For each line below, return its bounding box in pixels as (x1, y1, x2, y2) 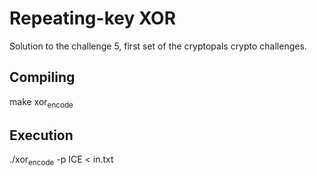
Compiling (9, 69, 76, 86)
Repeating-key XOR (9, 7, 177, 30)
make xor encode (9, 95, 74, 110)
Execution (9, 127, 74, 144)
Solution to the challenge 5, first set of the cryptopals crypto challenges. (9, 40, 307, 52)
